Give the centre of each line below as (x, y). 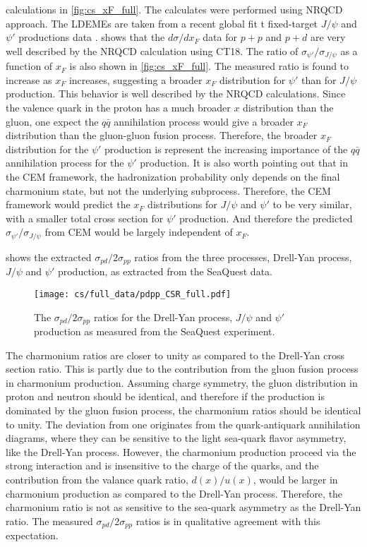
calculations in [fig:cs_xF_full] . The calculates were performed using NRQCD (174, 9)
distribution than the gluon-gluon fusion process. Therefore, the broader (162, 135)
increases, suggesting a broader (136, 79)
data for (220, 37)
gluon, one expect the (52, 121)
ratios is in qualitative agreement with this (228, 521)
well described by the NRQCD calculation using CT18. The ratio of (152, 50)
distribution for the (47, 149)
